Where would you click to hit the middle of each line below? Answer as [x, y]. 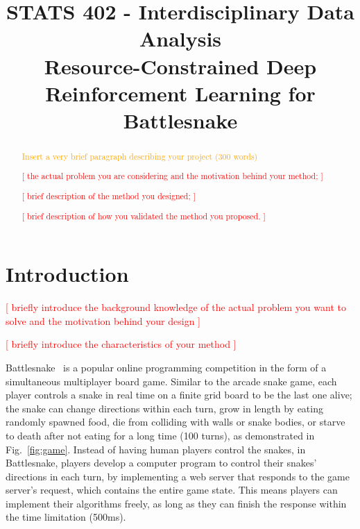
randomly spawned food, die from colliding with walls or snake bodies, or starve [175, 422]
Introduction [67, 274]
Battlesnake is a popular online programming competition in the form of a [166, 367]
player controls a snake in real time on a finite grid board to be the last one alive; [179, 395]
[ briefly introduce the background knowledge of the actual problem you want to [176, 307]
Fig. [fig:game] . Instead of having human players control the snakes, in [156, 449]
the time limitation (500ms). [66, 517]
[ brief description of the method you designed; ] [109, 196]
